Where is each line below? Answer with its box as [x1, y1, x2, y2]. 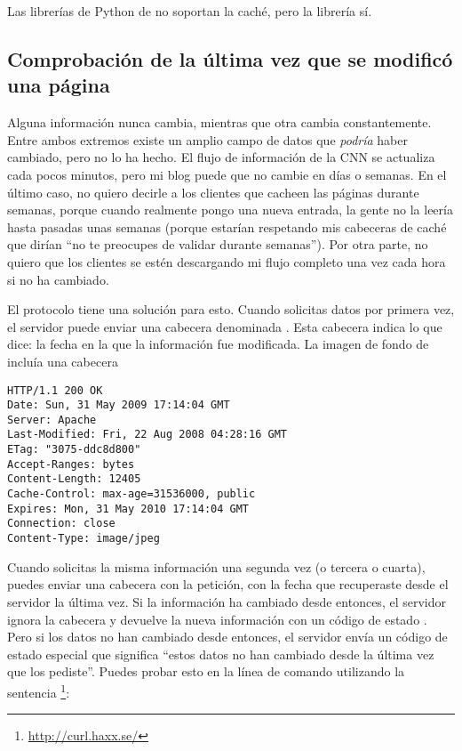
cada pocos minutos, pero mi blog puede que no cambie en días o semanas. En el [7, 165, 447, 183]
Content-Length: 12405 [7, 472, 141, 486]
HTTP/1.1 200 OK [7, 384, 103, 397]
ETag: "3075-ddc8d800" [7, 443, 141, 456]
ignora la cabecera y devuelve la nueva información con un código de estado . [7, 610, 427, 628]
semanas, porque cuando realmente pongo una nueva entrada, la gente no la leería [7, 200, 453, 219]
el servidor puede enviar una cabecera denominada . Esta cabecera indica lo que [7, 317, 442, 335]
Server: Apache [7, 413, 97, 426]
